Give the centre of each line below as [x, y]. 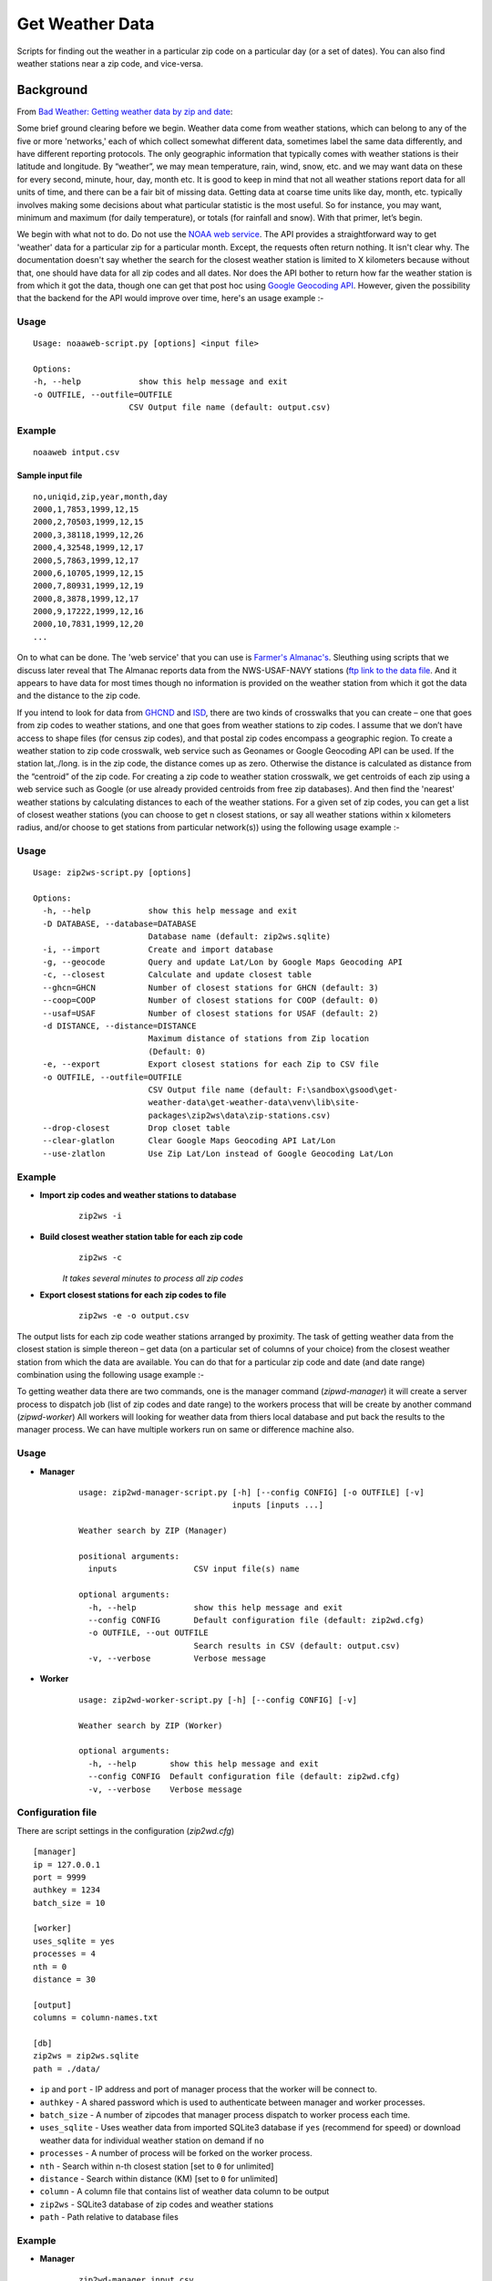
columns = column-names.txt [96, 2018]
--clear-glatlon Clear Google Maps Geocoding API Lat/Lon [189, 1141]
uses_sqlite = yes [74, 1941]
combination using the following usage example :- [111, 1374]
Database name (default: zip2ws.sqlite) [240, 937]
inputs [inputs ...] [277, 1505]
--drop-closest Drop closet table [136, 1128]
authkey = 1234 [67, 1890]
